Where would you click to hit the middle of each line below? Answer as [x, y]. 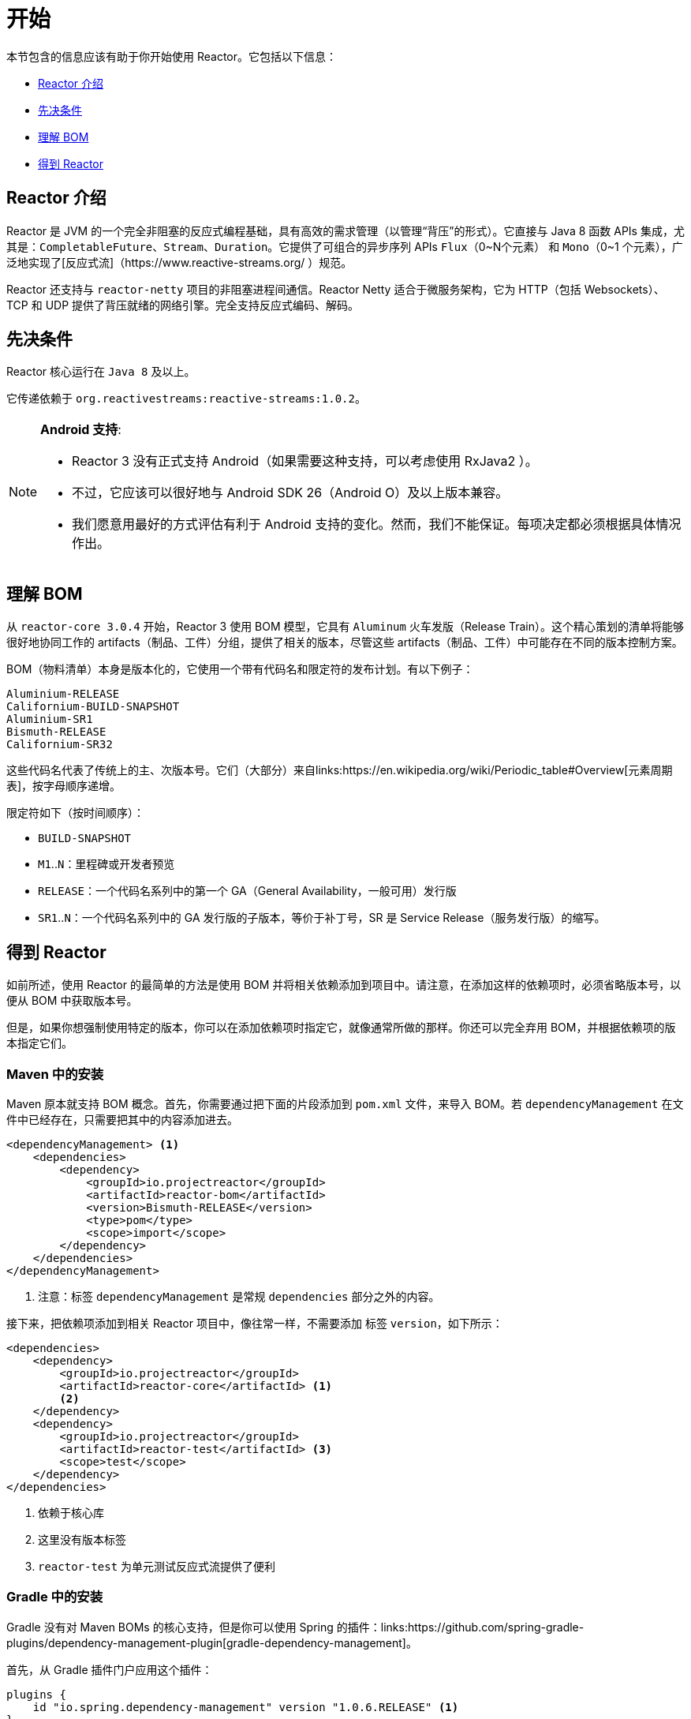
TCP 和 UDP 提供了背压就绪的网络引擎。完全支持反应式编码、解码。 [183, 305]
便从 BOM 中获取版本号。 [72, 1001]
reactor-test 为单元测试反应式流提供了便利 [157, 1566]
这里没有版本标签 [82, 1539]
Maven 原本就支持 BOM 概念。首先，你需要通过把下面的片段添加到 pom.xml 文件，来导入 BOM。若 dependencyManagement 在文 [345, 1103]
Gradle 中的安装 [55, 1597]
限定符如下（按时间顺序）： [75, 813]
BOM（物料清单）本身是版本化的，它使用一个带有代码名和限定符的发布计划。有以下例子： [240, 669]
